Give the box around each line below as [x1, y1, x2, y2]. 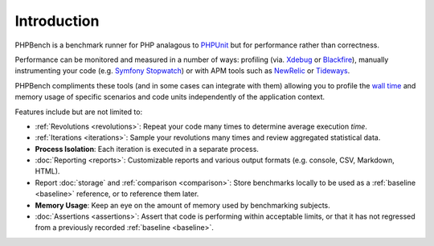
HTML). [35, 166, 60, 176]
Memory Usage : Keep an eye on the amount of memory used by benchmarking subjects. [35, 200, 331, 210]
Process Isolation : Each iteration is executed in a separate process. [35, 144, 259, 154]
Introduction [14, 12, 100, 30]
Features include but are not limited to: [14, 107, 143, 117]
